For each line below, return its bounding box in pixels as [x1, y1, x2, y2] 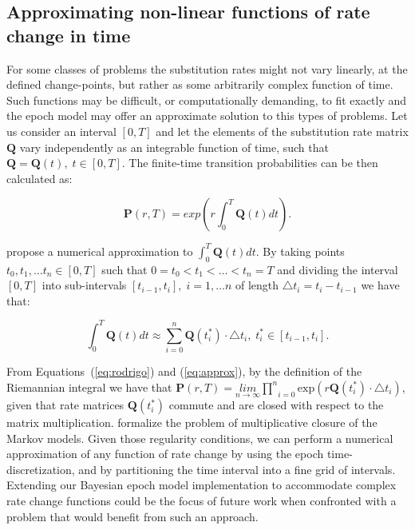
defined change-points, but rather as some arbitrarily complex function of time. [6, 76, 393, 93]
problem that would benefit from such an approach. [6, 508, 259, 524]
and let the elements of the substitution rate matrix [156, 122, 409, 139]
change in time [6, 22, 131, 47]
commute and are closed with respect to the [168, 397, 384, 413]
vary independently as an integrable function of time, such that [19, 138, 329, 155]
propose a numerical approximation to [6, 242, 193, 259]
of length [235, 277, 279, 293]
